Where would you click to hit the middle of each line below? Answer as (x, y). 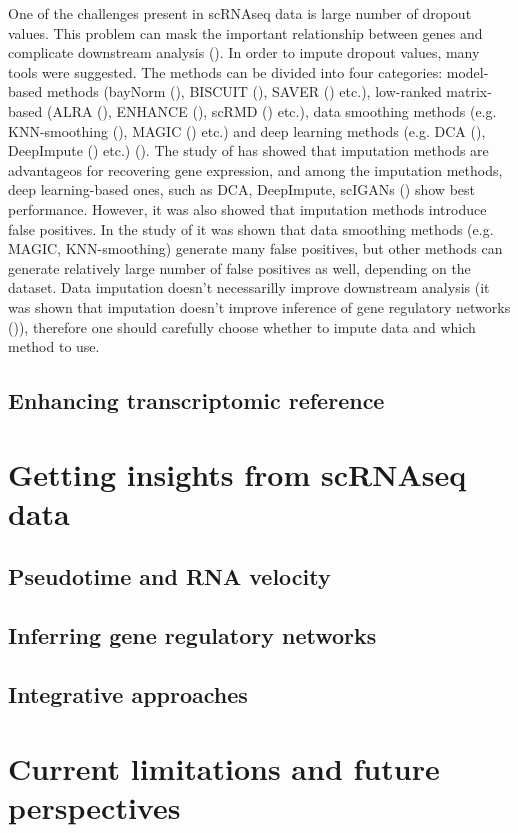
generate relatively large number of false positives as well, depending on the (239, 267)
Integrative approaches (128, 693)
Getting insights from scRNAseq (237, 473)
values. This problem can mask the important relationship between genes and (245, 32)
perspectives (94, 806)
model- (467, 71)
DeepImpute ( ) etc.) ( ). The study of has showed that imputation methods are (248, 150)
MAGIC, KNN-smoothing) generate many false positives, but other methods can (255, 248)
